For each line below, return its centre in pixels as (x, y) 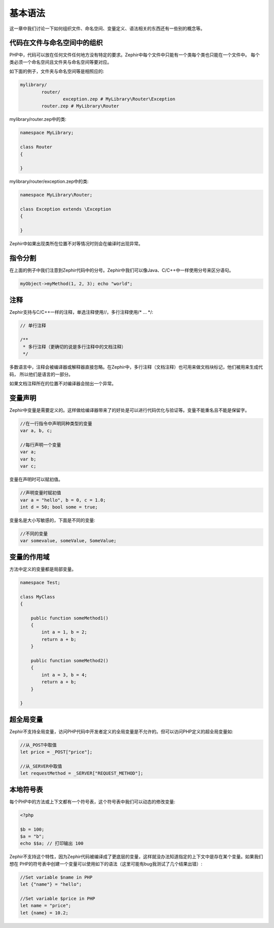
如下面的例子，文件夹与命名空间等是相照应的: (57, 72)
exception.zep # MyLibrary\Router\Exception (119, 99)
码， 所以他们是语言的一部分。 (41, 374)
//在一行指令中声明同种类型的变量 (56, 423)
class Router (36, 147)
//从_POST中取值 (38, 745)
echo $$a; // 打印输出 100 (52, 843)
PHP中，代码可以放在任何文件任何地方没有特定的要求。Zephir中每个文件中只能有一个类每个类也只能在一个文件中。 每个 (134, 55)
